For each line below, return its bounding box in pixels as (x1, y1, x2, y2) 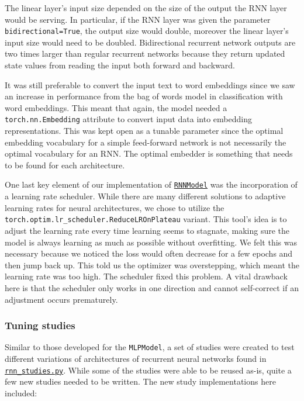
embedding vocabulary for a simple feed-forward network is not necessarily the (5, 136, 286, 148)
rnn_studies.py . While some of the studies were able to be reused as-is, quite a (5, 364, 292, 376)
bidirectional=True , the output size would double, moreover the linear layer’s (5, 25, 289, 37)
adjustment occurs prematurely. (5, 293, 118, 305)
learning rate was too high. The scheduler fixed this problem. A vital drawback (5, 270, 288, 282)
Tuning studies (5, 318, 75, 333)
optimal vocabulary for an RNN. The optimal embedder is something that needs (5, 147, 293, 160)
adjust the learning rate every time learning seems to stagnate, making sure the (5, 224, 290, 236)
